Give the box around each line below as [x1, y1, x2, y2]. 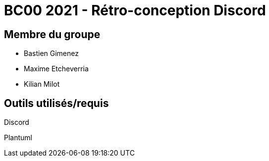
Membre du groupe [4, 28, 101, 41]
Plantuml [4, 133, 32, 142]
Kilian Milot [24, 80, 60, 89]
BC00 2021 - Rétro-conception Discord [4, 2, 266, 19]
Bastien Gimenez [24, 49, 79, 58]
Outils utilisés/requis [4, 97, 109, 109]
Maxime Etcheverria [24, 64, 89, 73]
